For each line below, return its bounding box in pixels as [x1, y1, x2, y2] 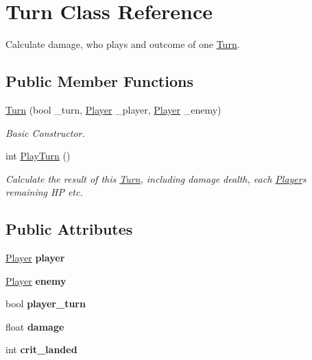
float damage [5, 319, 64, 333]
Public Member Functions [5, 70, 193, 92]
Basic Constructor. [5, 125, 85, 140]
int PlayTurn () [5, 149, 71, 163]
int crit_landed [5, 342, 77, 357]
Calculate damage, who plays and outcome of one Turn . [5, 37, 240, 51]
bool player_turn [5, 296, 86, 311]
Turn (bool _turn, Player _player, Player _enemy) [5, 102, 221, 116]
